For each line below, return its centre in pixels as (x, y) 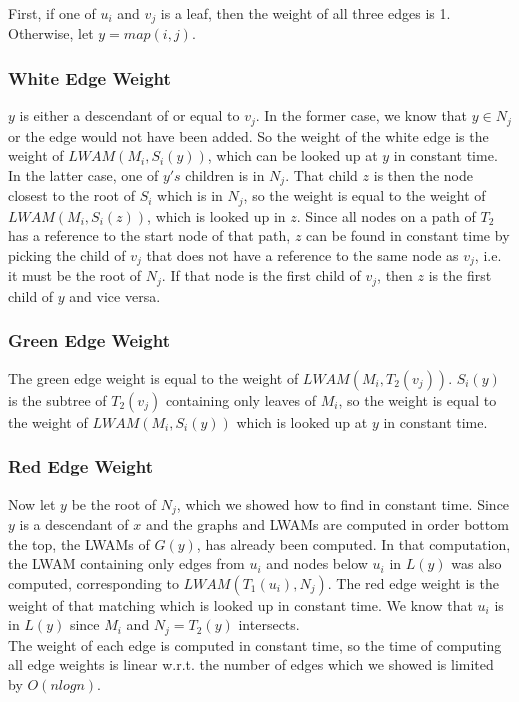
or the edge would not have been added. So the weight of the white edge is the (248, 135)
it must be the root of (75, 275)
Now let (32, 503)
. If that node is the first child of (261, 275)
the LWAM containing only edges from (126, 563)
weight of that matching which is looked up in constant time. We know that (240, 604)
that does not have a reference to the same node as (302, 255)
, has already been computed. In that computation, (353, 543)
